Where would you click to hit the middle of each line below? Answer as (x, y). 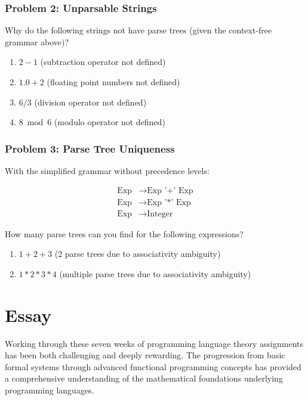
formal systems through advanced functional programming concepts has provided (153, 366)
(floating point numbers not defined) (113, 82)
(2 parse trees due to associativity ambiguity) (138, 254)
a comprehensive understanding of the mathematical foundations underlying (144, 378)
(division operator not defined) (90, 102)
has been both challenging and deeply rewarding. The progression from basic (145, 355)
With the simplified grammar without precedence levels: (107, 170)
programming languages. (50, 390)
